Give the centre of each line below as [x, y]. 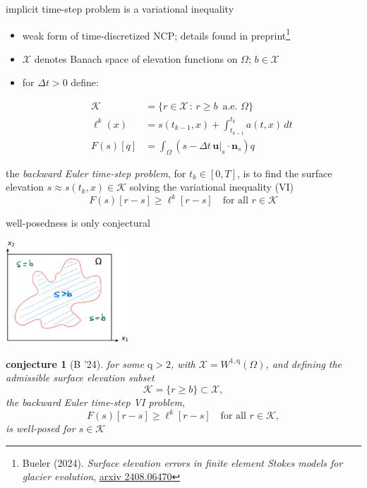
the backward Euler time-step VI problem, [96, 401]
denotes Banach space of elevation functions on [136, 58]
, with [183, 363]
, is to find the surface [285, 173]
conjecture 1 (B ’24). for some [75, 363]
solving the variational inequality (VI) [212, 187]
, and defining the [304, 363]
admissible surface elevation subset [80, 377]
